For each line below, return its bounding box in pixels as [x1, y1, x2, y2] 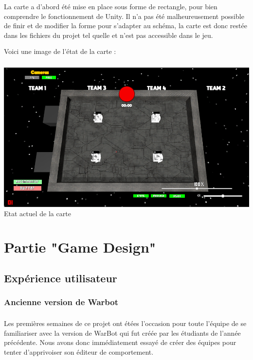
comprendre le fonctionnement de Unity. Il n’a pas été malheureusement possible [4, 11, 244, 21]
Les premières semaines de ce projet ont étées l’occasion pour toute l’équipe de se [4, 318, 247, 328]
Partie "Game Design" [4, 237, 156, 257]
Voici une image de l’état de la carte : [4, 46, 116, 56]
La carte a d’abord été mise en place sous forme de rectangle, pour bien [4, 1, 217, 11]
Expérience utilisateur [4, 270, 117, 285]
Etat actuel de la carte [4, 208, 71, 219]
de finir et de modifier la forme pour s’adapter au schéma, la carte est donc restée [4, 20, 247, 31]
